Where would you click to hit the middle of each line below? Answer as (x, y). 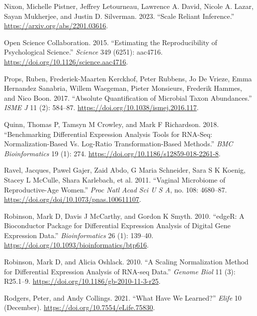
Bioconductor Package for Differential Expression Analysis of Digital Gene (117, 225)
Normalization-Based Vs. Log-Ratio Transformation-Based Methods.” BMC (119, 144)
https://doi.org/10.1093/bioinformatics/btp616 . (77, 245)
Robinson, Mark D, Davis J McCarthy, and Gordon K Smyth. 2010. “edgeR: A (124, 216)
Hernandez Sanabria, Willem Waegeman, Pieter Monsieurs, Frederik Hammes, (123, 88)
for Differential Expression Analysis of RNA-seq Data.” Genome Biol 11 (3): (120, 271)
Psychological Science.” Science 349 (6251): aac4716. (84, 52)
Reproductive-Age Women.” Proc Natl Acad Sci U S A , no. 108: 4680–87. (116, 189)
